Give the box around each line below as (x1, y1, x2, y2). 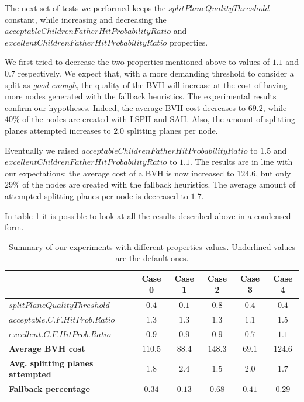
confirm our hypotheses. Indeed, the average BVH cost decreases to (5, 101, 246, 113)
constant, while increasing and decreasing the (5, 13, 167, 25)
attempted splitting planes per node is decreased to (5, 189, 188, 202)
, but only (255, 167, 291, 179)
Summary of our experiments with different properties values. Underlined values (8, 240, 296, 252)
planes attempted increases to (5, 124, 111, 136)
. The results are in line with (189, 155, 293, 168)
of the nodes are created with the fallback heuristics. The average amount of (22, 178, 296, 190)
